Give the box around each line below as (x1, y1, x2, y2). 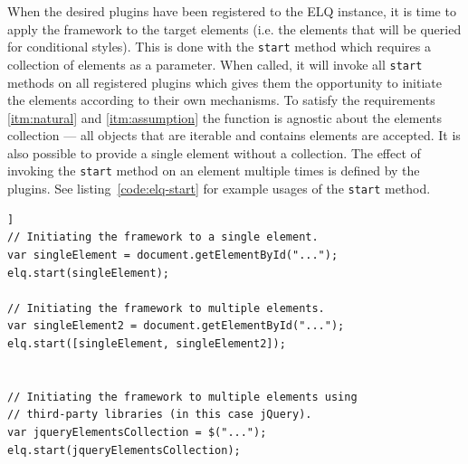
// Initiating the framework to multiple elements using (7, 390, 358, 403)
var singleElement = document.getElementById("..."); (7, 248, 339, 261)
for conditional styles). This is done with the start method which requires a (7, 37, 431, 56)
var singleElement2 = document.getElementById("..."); (7, 319, 345, 333)
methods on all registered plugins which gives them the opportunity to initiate (7, 72, 442, 91)
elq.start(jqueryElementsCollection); (7, 443, 241, 457)
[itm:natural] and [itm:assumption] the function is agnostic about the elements (7, 108, 442, 127)
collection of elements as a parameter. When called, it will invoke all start (7, 54, 423, 73)
